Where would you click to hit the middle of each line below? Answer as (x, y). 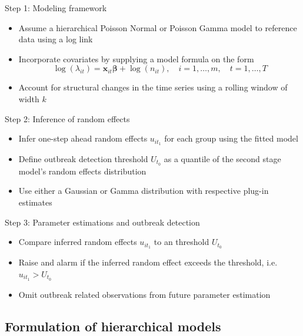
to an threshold (182, 242)
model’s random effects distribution (82, 171)
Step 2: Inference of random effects (67, 118)
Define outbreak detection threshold (83, 159)
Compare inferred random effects (78, 242)
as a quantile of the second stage (222, 159)
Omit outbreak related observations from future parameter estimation (144, 294)
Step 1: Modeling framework (56, 8)
